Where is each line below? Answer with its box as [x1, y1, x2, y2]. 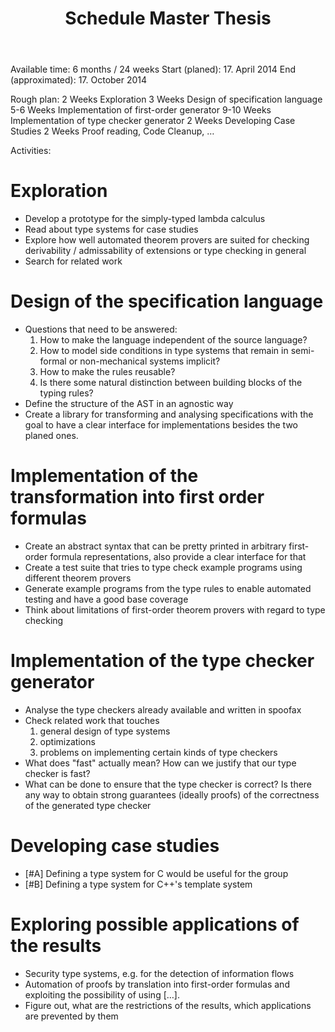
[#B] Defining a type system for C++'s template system [24, 878, 253, 890]
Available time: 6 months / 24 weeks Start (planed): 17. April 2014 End [10, 63, 297, 76]
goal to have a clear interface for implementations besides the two [24, 419, 298, 431]
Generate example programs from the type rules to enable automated [24, 583, 312, 594]
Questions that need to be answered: [24, 323, 178, 336]
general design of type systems [39, 725, 171, 737]
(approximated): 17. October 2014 [10, 74, 148, 86]
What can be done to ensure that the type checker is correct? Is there [24, 778, 313, 790]
